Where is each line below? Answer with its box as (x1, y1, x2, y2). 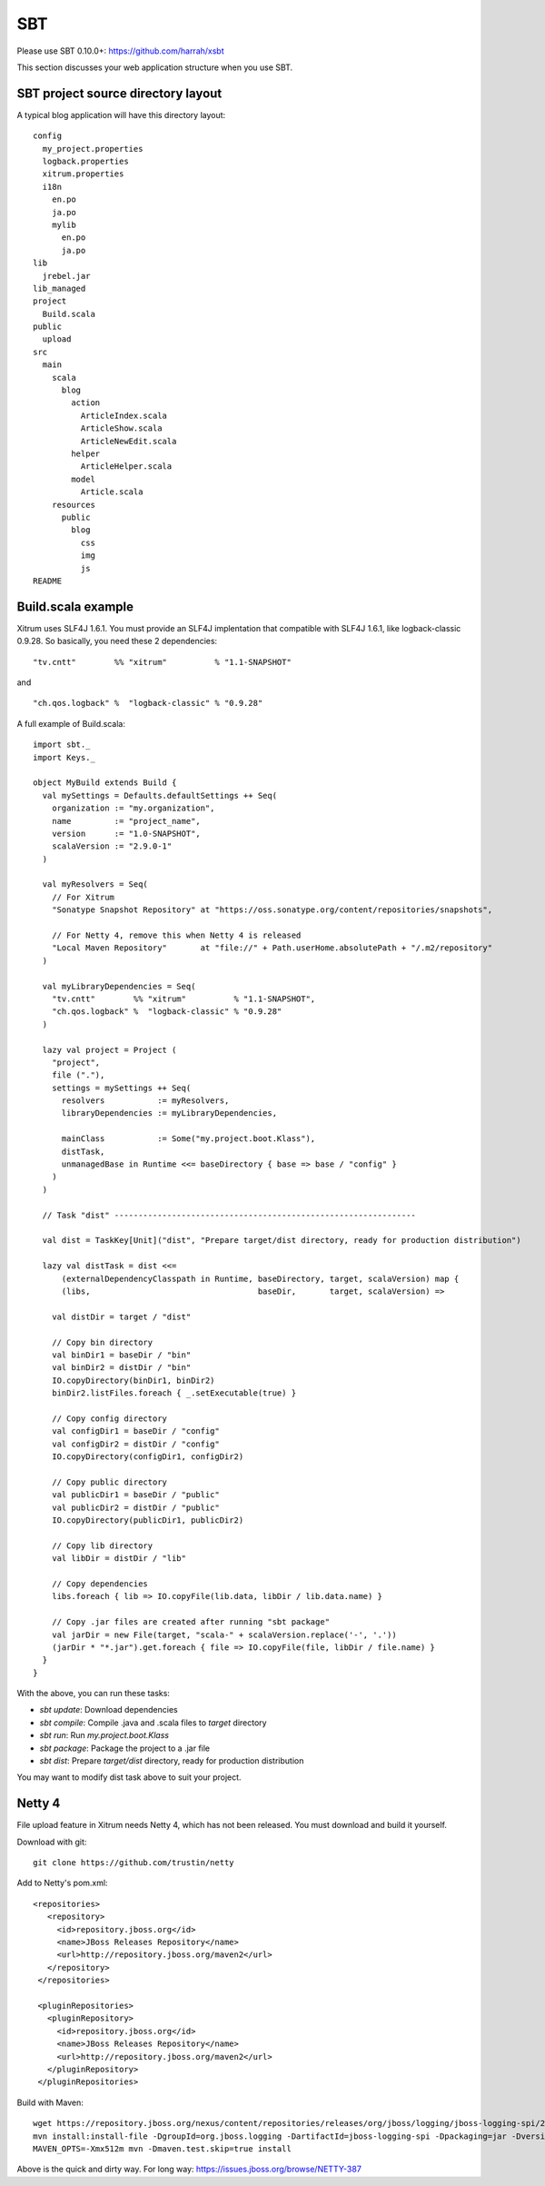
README (33, 575, 63, 586)
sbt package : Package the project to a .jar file (39, 1743, 211, 1754)
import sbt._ (33, 740, 91, 750)
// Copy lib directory (51, 1540, 154, 1551)
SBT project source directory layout (16, 85, 223, 101)
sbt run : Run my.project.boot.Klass (39, 1730, 170, 1741)
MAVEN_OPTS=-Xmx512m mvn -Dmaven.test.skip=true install (33, 2143, 292, 2153)
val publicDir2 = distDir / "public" (51, 1502, 220, 1513)
